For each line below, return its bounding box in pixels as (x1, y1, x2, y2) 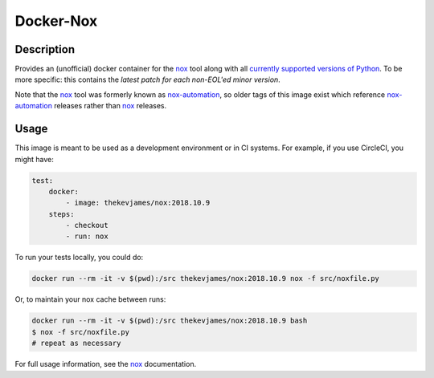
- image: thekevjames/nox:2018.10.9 (65, 198, 211, 208)
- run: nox (65, 232, 108, 241)
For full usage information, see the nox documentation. (14, 360, 197, 369)
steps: (48, 209, 75, 218)
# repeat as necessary (31, 339, 121, 348)
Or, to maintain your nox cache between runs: (14, 295, 166, 304)
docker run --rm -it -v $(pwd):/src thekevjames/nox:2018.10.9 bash (31, 316, 308, 325)
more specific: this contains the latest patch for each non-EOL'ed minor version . (14, 75, 280, 84)
